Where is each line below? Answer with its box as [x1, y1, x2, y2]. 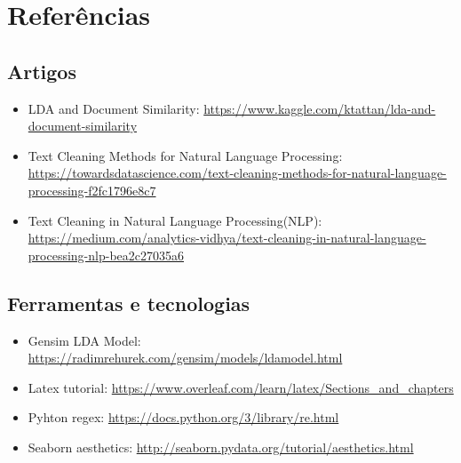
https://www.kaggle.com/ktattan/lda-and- [203, 99, 436, 117]
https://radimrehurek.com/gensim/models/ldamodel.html [28, 348, 343, 367]
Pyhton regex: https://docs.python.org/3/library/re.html [28, 408, 339, 427]
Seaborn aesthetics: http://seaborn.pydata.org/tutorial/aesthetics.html [28, 437, 414, 456]
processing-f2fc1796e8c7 [28, 180, 156, 199]
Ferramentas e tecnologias [7, 289, 250, 316]
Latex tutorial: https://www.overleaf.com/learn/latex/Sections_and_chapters [28, 378, 454, 396]
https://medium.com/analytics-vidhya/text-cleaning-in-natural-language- [28, 228, 426, 247]
